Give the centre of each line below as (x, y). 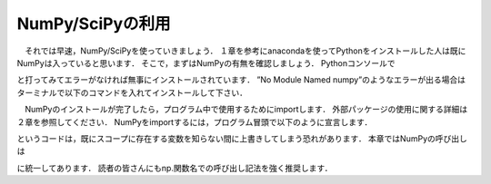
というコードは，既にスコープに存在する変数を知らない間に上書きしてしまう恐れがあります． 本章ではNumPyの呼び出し (242, 138)
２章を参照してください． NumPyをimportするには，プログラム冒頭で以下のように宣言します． (195, 121)
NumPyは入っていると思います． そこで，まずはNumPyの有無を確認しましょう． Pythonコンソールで (206, 63)
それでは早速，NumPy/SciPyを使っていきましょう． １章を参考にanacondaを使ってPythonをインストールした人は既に (245, 51)
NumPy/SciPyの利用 (94, 24)
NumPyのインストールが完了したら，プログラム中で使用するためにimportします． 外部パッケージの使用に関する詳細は (246, 110)
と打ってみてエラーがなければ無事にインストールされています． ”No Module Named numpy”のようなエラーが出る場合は (241, 80)
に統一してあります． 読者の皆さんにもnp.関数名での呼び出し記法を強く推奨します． (175, 168)
